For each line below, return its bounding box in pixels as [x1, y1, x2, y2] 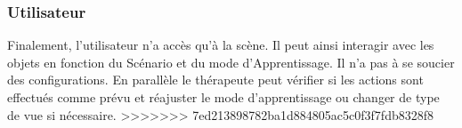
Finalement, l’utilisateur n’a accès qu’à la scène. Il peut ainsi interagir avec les [7, 36, 434, 54]
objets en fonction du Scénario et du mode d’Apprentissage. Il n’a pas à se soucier [7, 52, 455, 71]
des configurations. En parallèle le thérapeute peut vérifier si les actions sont [7, 70, 424, 89]
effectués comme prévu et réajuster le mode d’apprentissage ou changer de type [7, 88, 440, 106]
